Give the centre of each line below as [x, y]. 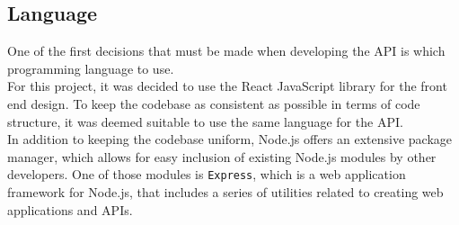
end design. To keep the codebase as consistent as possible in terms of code [214, 103]
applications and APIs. [70, 209]
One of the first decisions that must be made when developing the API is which [226, 51]
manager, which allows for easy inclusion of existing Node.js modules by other [222, 156]
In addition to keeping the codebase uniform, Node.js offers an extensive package [230, 139]
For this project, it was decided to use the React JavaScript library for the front [227, 86]
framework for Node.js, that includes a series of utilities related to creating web [225, 192]
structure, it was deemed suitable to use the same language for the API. [205, 121]
